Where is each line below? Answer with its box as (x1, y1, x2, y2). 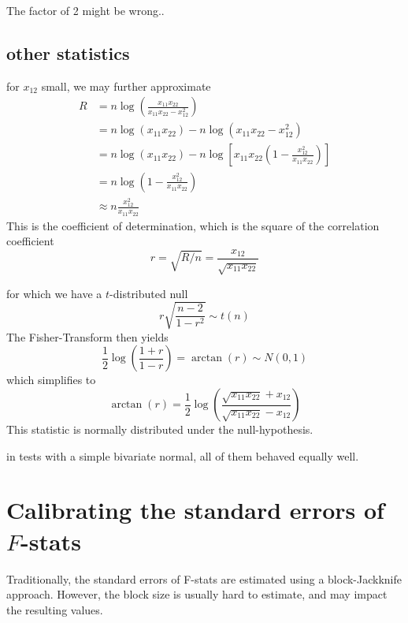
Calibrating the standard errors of (6, 494, 384, 526)
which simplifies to (6, 371, 96, 388)
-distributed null (109, 285, 188, 301)
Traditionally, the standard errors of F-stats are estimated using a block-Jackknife (6, 570, 402, 587)
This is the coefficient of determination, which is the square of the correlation (6, 217, 380, 233)
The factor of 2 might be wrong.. (6, 2, 165, 18)
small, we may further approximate (41, 77, 211, 94)
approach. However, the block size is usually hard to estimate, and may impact (6, 586, 388, 602)
